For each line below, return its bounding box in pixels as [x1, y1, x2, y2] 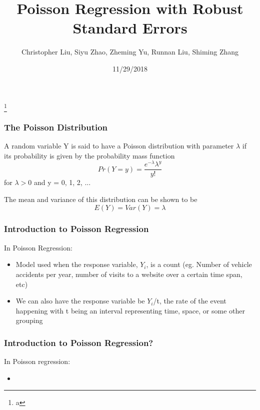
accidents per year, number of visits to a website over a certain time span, [15, 268, 242, 279]
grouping [15, 315, 43, 325]
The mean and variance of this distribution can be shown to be [4, 193, 197, 204]
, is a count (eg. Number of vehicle [146, 259, 252, 269]
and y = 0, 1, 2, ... [33, 177, 91, 187]
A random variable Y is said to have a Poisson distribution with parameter [4, 140, 234, 151]
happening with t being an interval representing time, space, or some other [15, 305, 245, 315]
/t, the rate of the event [153, 295, 226, 306]
